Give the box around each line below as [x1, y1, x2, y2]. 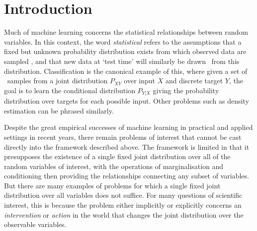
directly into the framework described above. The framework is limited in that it [4, 141, 250, 152]
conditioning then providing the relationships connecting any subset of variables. [4, 171, 249, 181]
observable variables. [4, 219, 67, 230]
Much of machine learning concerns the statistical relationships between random [4, 27, 248, 37]
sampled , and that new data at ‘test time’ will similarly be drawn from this [4, 56, 240, 66]
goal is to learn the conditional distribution [4, 85, 135, 95]
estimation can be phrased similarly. [4, 105, 114, 115]
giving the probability [153, 85, 219, 95]
